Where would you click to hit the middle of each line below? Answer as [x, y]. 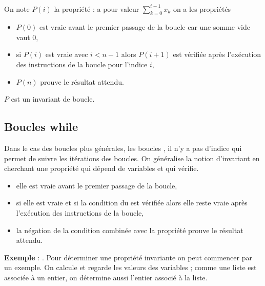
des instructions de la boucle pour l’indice [82, 64]
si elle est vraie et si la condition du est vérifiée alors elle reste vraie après [132, 203]
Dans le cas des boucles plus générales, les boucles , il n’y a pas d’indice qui [123, 148]
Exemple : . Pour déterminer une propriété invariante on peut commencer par [128, 257]
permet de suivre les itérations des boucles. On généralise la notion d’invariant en [132, 158]
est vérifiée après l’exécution [217, 54]
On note [17, 8]
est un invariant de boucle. [53, 99]
